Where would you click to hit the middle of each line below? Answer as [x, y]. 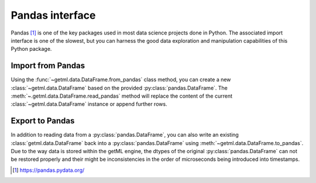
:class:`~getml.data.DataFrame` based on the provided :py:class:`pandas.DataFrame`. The [119, 88]
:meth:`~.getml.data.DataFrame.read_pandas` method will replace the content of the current [122, 96]
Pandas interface [53, 15]
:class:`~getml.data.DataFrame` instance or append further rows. [89, 104]
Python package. [31, 49]
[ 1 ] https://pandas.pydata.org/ [49, 170]
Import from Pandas [48, 66]
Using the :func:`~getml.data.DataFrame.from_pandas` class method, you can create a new [121, 80]
